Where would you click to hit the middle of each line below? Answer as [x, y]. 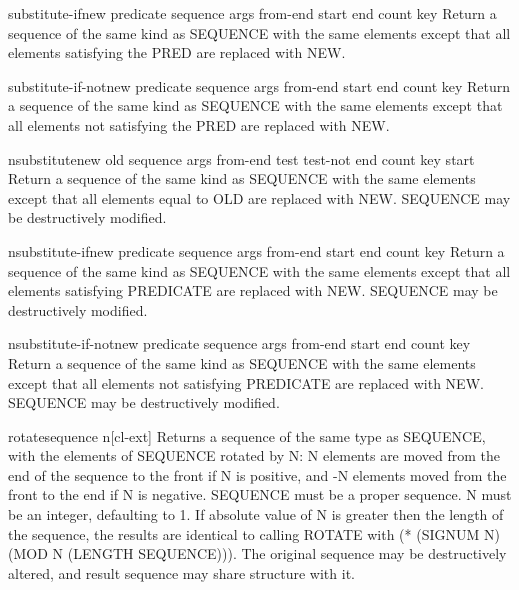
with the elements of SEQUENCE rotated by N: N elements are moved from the [254, 455]
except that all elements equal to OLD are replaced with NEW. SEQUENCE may [259, 197]
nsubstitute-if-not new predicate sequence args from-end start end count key [239, 343]
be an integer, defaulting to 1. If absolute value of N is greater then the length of [256, 514]
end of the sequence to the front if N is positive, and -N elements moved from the [257, 474]
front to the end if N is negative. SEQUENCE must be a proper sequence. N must [260, 494]
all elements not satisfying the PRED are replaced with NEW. [199, 124]
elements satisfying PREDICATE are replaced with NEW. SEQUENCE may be [253, 290]
